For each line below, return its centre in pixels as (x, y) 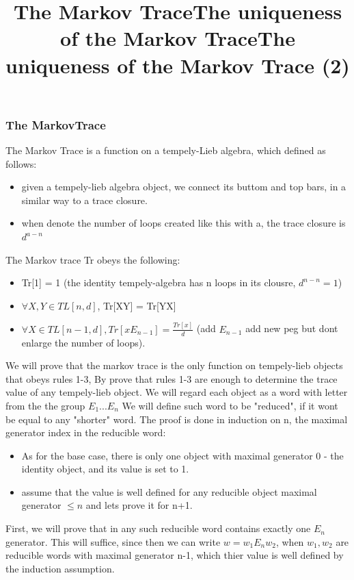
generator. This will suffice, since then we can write (113, 541)
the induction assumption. (60, 568)
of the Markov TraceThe (178, 38)
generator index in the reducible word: (86, 432)
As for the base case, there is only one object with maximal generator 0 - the (182, 455)
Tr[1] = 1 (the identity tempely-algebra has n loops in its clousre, (159, 282)
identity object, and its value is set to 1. (105, 469)
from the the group (45, 405)
